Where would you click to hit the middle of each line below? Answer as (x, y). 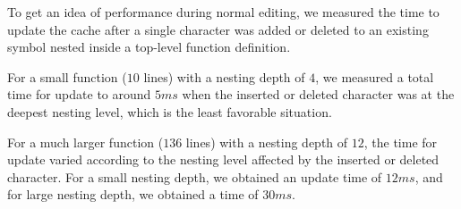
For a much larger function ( (85, 142)
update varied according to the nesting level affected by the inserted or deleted (223, 159)
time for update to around (79, 94)
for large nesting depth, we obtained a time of (133, 194)
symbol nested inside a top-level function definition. (149, 47)
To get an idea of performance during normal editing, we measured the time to (223, 12)
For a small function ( (67, 76)
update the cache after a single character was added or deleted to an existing (218, 29)
